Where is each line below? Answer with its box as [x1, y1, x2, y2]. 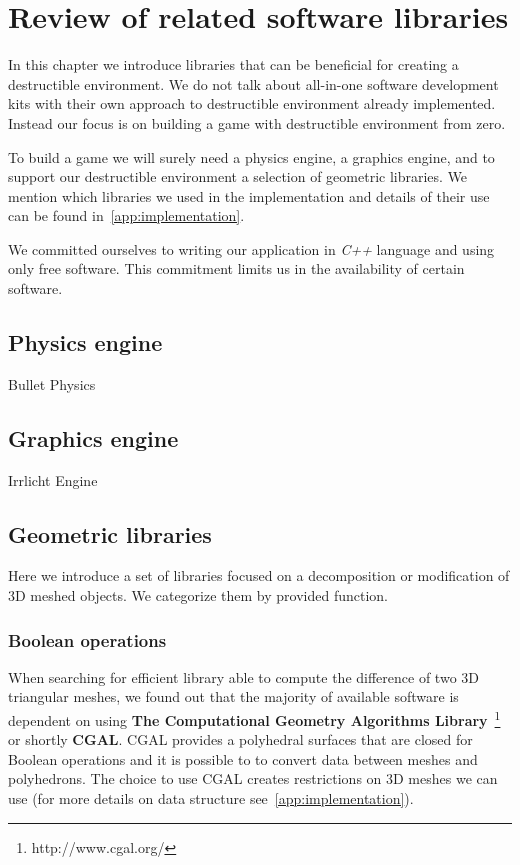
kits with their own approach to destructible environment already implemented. [8, 93, 496, 114]
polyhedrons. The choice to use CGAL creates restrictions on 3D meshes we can [8, 768, 498, 789]
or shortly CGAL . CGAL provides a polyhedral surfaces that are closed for [8, 729, 473, 750]
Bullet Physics [8, 373, 96, 394]
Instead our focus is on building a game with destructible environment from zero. [8, 112, 506, 133]
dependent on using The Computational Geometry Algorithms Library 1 [8, 707, 501, 730]
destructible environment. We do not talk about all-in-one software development [8, 73, 499, 94]
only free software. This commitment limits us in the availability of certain [8, 258, 465, 279]
